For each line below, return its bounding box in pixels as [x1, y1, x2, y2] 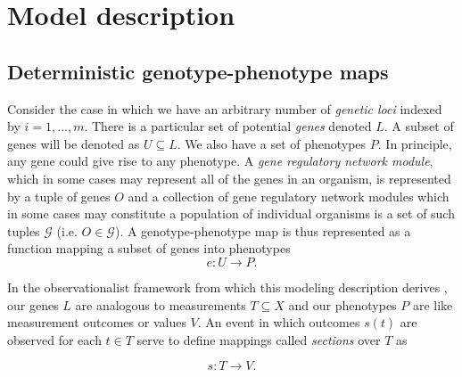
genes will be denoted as [7, 134, 140, 152]
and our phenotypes [288, 295, 397, 314]
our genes [7, 295, 59, 314]
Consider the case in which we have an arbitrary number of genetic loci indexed [7, 99, 442, 118]
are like [412, 295, 453, 314]
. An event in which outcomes [197, 313, 360, 332]
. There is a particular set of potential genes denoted [84, 117, 372, 135]
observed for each [7, 330, 102, 348]
